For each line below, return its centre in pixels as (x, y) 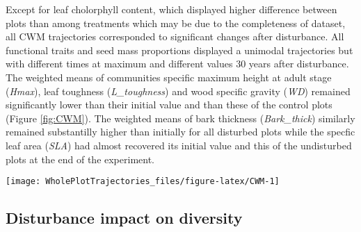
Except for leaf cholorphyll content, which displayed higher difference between (171, 9)
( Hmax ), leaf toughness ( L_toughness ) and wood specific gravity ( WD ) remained (178, 91)
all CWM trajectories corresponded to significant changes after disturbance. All (175, 36)
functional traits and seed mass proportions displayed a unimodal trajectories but (179, 50)
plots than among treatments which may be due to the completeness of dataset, (176, 23)
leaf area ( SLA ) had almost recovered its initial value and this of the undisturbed (179, 145)
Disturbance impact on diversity (124, 218)
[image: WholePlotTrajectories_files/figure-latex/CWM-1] (143, 182)
